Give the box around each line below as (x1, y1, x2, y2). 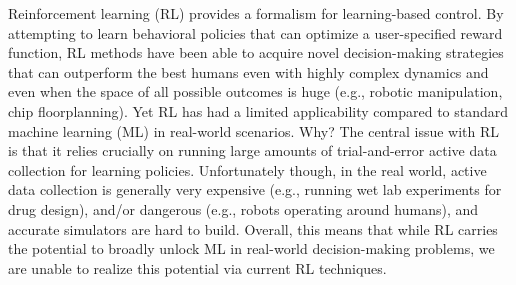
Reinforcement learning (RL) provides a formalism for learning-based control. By (8, 3, 504, 23)
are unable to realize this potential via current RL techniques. (8, 257, 387, 278)
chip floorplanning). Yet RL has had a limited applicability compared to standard (8, 100, 509, 121)
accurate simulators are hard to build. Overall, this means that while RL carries (8, 218, 498, 239)
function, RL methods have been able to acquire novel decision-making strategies (8, 42, 504, 63)
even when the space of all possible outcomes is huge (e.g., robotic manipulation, (8, 81, 503, 102)
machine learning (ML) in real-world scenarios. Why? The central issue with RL (8, 120, 500, 141)
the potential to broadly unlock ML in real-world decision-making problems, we (8, 238, 495, 259)
